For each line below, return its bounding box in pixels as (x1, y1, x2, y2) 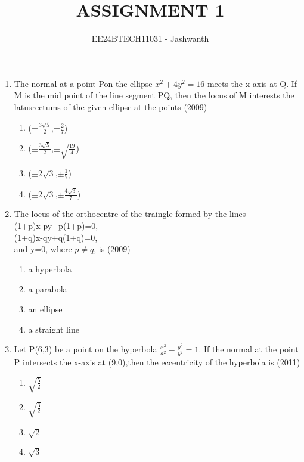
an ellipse (28, 302, 63, 315)
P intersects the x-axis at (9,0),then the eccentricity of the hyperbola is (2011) (14, 355, 300, 368)
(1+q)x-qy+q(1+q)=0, (14, 231, 98, 243)
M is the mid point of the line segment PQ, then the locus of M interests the (14, 89, 294, 101)
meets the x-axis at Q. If (207, 77, 297, 89)
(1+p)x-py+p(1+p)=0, (14, 219, 98, 231)
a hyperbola (28, 262, 72, 275)
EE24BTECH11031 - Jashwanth (91, 32, 209, 45)
